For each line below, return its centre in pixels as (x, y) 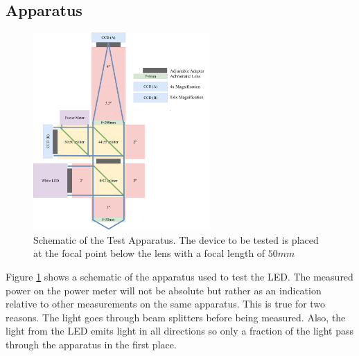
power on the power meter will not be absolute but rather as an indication (164, 290)
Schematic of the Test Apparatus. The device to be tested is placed (176, 239)
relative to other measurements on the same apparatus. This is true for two (166, 304)
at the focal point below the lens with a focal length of (149, 253)
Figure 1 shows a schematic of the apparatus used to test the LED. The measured (179, 276)
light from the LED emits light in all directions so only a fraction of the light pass (179, 331)
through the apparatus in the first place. (91, 344)
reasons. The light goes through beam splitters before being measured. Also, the (176, 317)
